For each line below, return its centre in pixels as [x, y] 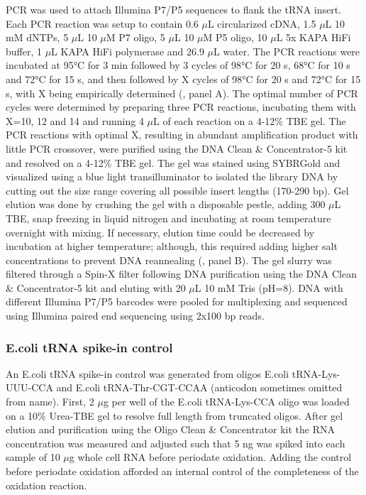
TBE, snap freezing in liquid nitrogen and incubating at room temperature [168, 218]
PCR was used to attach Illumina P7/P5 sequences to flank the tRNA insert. [174, 9]
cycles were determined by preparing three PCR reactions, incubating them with [181, 107]
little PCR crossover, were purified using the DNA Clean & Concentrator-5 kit [177, 148]
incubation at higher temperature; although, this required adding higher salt [172, 246]
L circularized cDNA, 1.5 [262, 23]
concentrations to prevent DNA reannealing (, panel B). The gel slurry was [169, 260]
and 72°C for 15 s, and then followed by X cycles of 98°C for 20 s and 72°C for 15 [183, 78]
